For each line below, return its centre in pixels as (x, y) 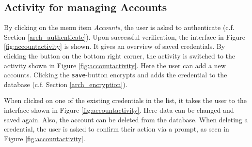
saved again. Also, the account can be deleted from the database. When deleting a (126, 119)
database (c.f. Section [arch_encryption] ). (66, 84)
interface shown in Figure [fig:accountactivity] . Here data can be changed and (119, 110)
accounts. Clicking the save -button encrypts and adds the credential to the (116, 75)
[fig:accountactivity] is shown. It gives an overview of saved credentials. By (115, 46)
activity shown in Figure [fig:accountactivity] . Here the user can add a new (115, 65)
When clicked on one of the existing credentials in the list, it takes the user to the (125, 100)
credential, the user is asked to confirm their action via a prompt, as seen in (117, 129)
